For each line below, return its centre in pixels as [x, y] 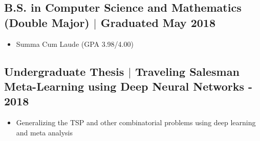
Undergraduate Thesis [64, 71]
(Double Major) [47, 22]
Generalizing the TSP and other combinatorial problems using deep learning [136, 122]
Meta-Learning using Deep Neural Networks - [128, 86]
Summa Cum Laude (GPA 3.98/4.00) [75, 44]
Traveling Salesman [187, 71]
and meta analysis [45, 132]
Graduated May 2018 [158, 22]
